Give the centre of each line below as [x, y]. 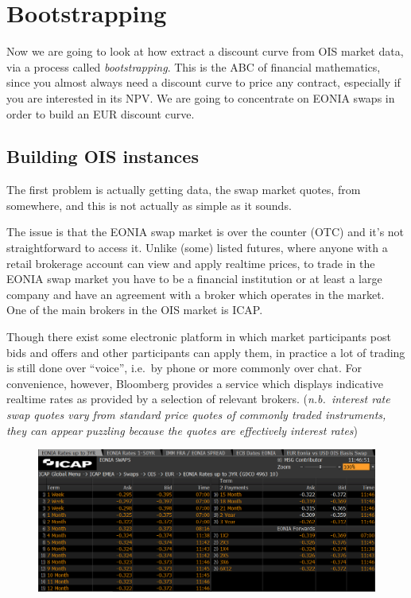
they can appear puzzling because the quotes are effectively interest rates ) [182, 430]
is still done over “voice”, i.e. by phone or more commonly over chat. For [184, 368]
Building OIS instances [103, 156]
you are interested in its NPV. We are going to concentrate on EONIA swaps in [201, 97]
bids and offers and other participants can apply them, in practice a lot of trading [206, 352]
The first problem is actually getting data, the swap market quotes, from [184, 190]
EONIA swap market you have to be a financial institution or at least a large [194, 279]
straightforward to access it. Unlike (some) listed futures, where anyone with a [197, 248]
